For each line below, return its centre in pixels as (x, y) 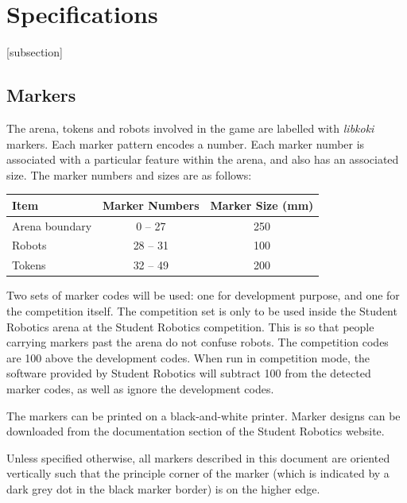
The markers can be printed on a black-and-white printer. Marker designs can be (203, 415)
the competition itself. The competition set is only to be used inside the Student (202, 311)
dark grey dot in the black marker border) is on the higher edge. (163, 488)
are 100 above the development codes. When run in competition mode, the (188, 357)
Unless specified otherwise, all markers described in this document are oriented (198, 457)
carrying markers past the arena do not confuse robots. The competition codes (198, 342)
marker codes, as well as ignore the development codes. (140, 388)
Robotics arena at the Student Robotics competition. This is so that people (190, 326)
